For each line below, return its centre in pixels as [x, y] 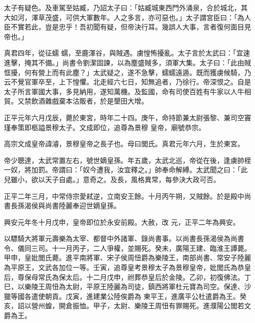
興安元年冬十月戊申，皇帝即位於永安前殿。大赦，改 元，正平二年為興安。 [122, 222]
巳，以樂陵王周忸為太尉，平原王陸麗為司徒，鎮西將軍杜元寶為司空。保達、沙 [127, 286]
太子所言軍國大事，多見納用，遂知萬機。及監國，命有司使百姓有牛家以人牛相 [127, 91]
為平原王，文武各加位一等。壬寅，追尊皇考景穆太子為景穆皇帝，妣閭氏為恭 [124, 267]
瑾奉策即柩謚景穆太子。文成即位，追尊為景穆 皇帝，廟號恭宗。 [105, 127]
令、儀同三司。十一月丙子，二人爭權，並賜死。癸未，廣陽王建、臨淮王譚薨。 [127, 248]
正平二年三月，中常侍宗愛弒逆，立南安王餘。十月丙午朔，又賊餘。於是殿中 [124, 196]
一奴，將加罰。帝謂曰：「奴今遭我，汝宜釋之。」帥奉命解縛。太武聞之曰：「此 [126, 170]
